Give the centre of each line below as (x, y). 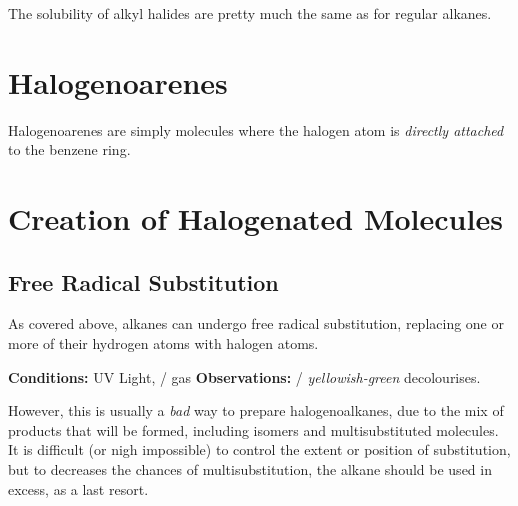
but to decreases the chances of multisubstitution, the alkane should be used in (250, 469)
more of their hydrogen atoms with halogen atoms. (163, 343)
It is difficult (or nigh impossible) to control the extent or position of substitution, (259, 449)
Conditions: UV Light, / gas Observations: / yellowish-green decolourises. (244, 376)
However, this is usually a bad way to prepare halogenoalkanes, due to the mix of (256, 410)
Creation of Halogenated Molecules (255, 218)
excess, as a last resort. (78, 488)
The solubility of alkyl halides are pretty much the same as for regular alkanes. (250, 13)
